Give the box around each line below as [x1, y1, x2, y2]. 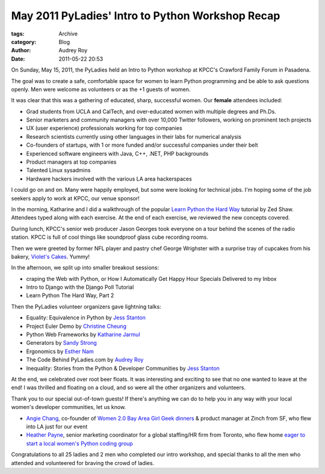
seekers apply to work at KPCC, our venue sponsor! [11, 194, 140, 202]
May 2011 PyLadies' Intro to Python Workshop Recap [11, 9, 280, 22]
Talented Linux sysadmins [26, 167, 91, 174]
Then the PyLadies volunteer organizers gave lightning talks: [11, 303, 162, 310]
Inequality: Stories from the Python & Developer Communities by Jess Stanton [26, 365, 220, 372]
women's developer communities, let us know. [11, 404, 126, 411]
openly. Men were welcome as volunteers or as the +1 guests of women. [11, 85, 191, 93]
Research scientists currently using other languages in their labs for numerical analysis [26, 133, 242, 140]
